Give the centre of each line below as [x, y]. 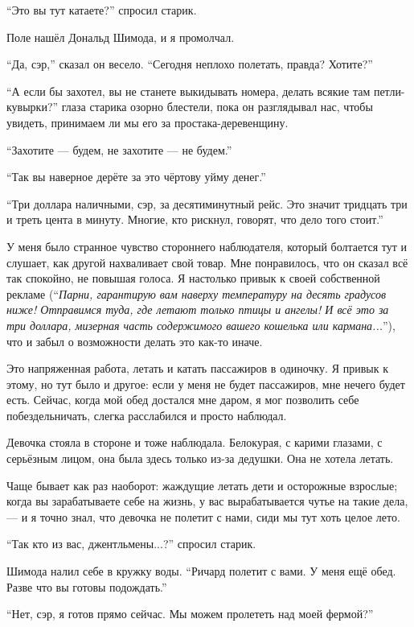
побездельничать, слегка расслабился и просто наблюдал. [147, 415]
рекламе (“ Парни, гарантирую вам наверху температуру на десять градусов [197, 293]
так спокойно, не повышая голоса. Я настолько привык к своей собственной [193, 278]
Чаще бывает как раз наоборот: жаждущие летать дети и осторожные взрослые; [202, 485]
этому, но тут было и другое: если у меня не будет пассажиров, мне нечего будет [206, 384]
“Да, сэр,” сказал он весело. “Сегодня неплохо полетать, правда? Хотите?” [190, 64]
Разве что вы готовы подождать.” [87, 586]
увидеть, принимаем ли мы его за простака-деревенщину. [148, 122]
